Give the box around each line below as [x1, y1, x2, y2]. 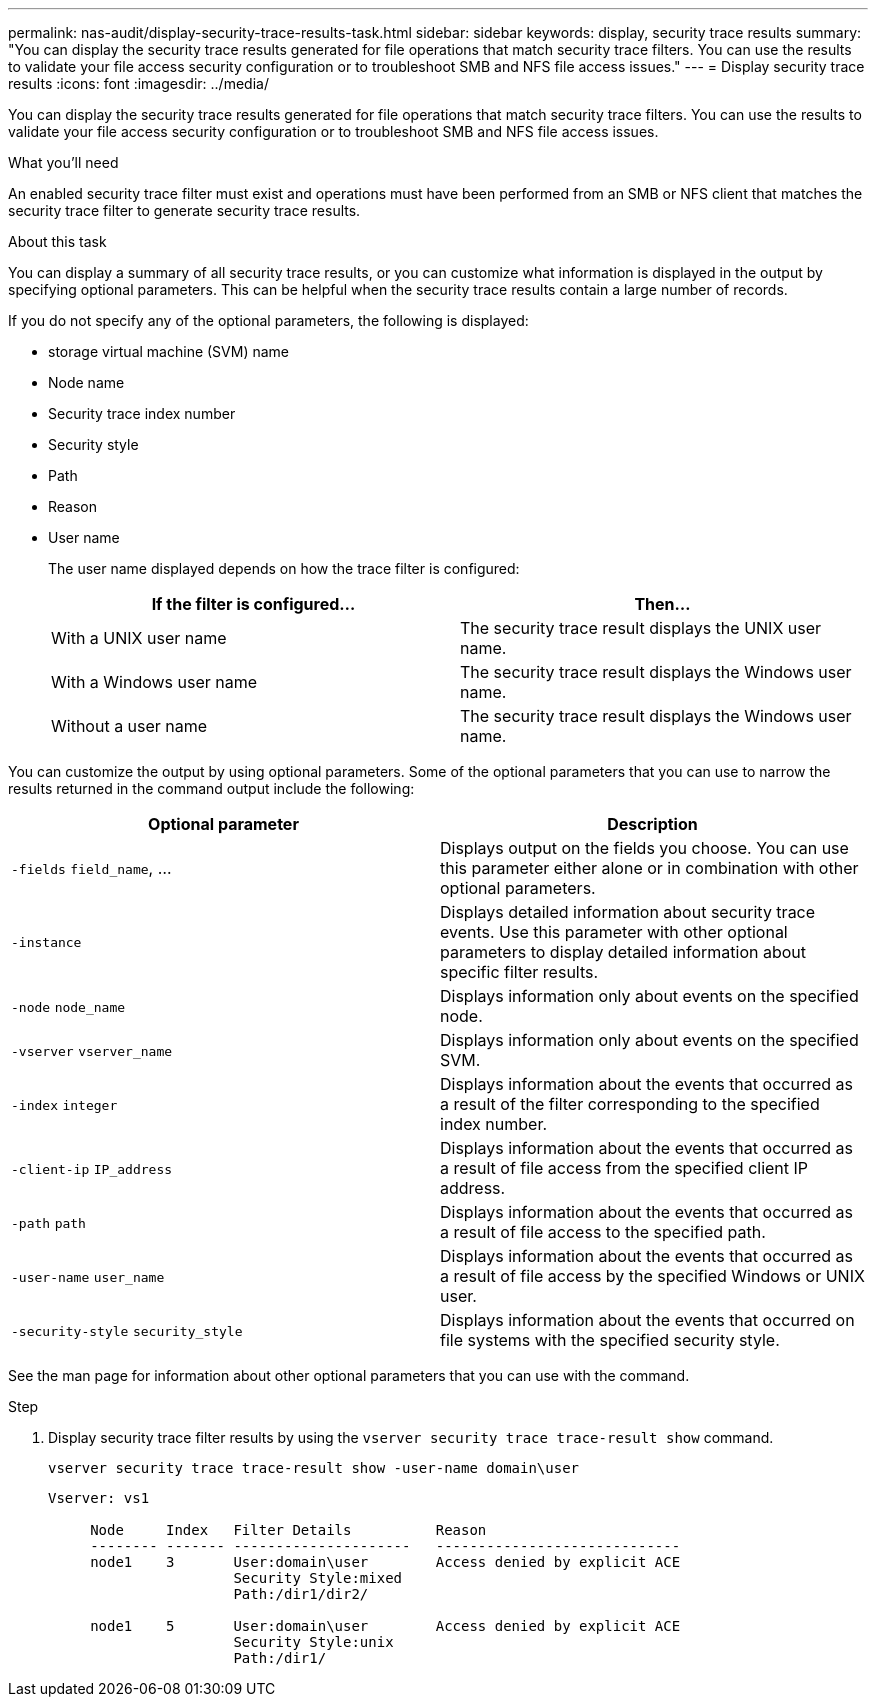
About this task [8, 233, 107, 250]
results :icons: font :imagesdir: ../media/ [8, 75, 269, 92]
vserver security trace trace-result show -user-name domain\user [48, 1460, 580, 1476]
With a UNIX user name [51, 628, 227, 648]
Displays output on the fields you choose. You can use [440, 838, 849, 858]
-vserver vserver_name [11, 1044, 173, 1059]
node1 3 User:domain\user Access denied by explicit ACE [90, 1554, 681, 1570]
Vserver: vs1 [48, 1490, 150, 1506]
